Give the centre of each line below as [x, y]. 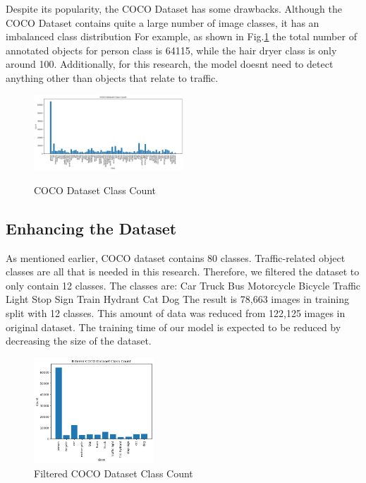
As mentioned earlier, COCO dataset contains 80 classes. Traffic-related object [176, 257]
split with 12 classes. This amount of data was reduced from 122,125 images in [176, 312]
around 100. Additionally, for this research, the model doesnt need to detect [170, 64]
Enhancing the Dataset [91, 228]
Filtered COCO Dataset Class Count [114, 473]
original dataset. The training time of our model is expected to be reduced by [173, 327]
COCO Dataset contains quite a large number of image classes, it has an [163, 22]
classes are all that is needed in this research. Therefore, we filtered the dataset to [183, 272]
